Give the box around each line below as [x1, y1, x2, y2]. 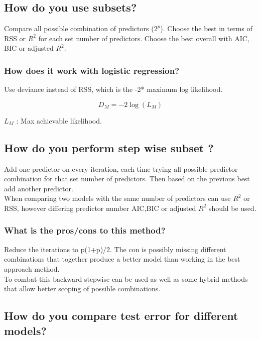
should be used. [208, 202, 256, 213]
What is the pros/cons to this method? [4, 224, 166, 237]
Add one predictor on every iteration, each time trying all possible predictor [4, 163, 238, 174]
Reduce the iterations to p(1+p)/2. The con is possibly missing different [4, 244, 226, 254]
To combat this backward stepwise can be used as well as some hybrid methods [4, 273, 248, 284]
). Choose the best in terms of [160, 23, 252, 34]
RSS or [4, 33, 26, 43]
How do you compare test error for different [4, 308, 238, 323]
